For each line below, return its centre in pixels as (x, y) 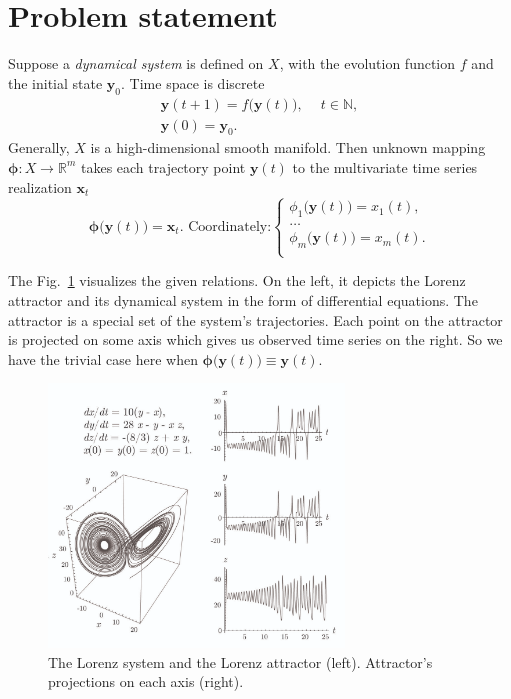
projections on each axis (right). (146, 681)
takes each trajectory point (163, 166)
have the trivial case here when (103, 358)
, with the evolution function (367, 63)
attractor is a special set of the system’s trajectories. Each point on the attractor (255, 319)
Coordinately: (230, 226)
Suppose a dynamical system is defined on (136, 63)
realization (40, 186)
